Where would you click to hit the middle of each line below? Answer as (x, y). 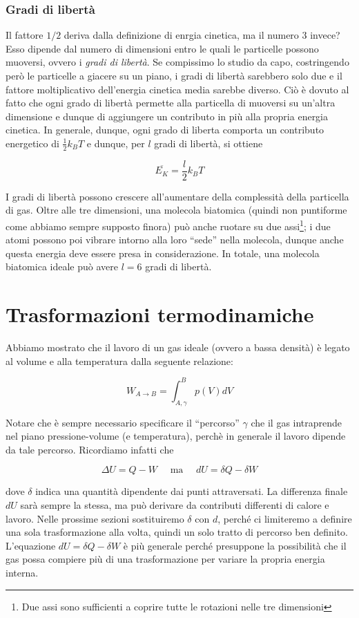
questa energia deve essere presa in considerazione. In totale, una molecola (163, 253)
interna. (22, 573)
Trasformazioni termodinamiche (160, 314)
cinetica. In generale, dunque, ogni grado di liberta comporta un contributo (165, 130)
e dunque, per (116, 143)
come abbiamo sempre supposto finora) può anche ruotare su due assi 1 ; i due (168, 225)
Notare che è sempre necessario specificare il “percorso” (123, 422)
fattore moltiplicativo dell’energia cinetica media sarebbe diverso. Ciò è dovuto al (177, 89)
